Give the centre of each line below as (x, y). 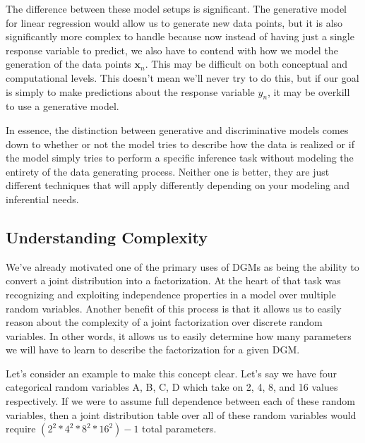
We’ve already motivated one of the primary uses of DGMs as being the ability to (182, 266)
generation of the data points (68, 64)
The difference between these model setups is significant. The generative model (176, 8)
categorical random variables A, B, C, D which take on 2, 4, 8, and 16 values (172, 387)
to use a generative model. (62, 106)
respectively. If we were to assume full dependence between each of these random (181, 401)
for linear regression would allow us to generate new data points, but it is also (174, 22)
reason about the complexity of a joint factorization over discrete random (164, 322)
